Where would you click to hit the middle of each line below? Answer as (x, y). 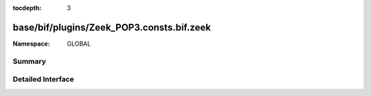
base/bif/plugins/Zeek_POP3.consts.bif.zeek (112, 27)
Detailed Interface (44, 80)
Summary (30, 61)
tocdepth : (27, 8)
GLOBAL (79, 44)
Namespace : (32, 44)
